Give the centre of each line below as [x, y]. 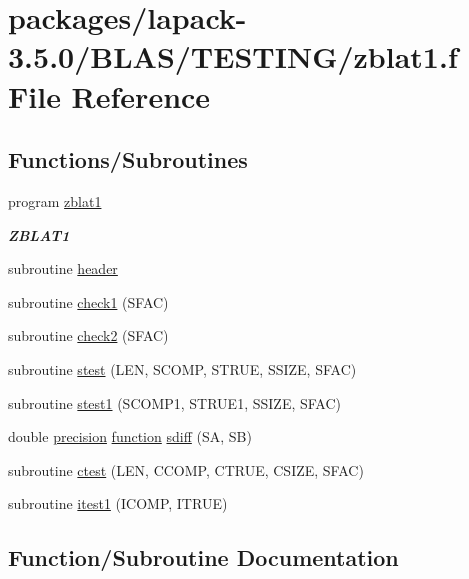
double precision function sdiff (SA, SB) [130, 436]
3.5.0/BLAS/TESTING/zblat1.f [233, 56]
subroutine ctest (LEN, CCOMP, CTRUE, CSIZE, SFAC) [186, 469]
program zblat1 [55, 200]
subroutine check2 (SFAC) [88, 335]
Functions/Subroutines [128, 159]
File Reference [109, 95]
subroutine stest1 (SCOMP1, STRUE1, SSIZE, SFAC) [175, 402]
